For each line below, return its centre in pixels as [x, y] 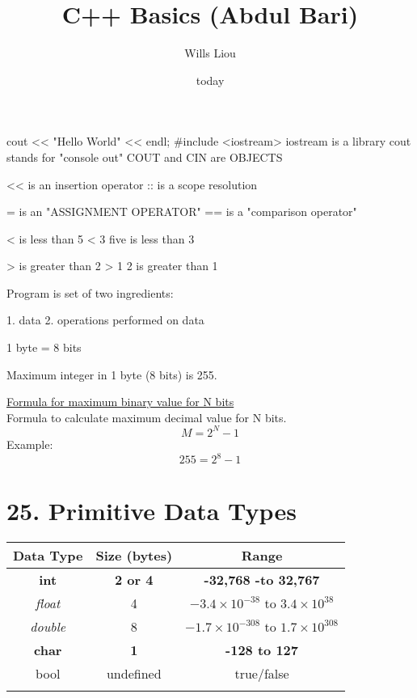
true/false [262, 674]
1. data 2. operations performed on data [105, 320]
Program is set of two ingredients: [90, 292]
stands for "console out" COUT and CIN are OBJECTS [145, 157]
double [48, 627]
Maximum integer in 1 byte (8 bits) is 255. [112, 374]
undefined [134, 674]
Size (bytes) [134, 556]
